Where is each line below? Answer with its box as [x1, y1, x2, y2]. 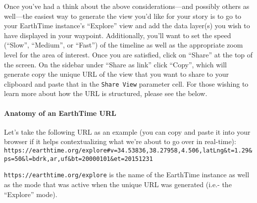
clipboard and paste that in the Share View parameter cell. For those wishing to [4, 78, 249, 89]
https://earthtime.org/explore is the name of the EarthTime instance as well [4, 169, 250, 180]
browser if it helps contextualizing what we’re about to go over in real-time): [4, 136, 236, 147]
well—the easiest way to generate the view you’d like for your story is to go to [4, 10, 242, 21]
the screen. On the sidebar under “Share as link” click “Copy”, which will [4, 59, 227, 69]
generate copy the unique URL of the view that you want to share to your [4, 69, 229, 79]
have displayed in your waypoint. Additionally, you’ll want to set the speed [4, 30, 231, 40]
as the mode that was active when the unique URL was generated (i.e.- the [4, 179, 232, 189]
